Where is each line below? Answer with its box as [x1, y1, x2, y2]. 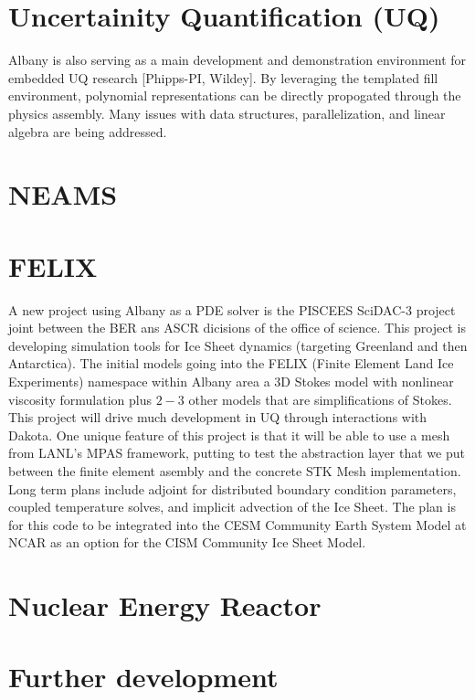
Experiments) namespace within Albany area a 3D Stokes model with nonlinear [8, 371, 454, 390]
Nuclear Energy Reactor [8, 587, 322, 624]
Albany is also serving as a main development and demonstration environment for [8, 50, 467, 69]
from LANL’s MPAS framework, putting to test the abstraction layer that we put [8, 443, 465, 462]
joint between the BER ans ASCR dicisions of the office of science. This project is [8, 318, 466, 337]
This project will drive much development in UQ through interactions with [8, 408, 427, 427]
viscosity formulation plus [8, 389, 153, 408]
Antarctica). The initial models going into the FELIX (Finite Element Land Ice [8, 354, 454, 373]
